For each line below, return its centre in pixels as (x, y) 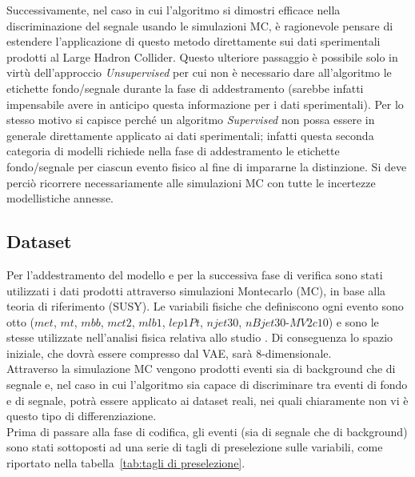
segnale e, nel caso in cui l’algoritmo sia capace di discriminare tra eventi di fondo (207, 385)
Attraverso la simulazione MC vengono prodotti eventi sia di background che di (201, 369)
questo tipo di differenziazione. (82, 416)
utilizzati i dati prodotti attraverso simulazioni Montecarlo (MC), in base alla (196, 290)
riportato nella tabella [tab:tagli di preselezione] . (126, 463)
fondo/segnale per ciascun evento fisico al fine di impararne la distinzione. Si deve (207, 166)
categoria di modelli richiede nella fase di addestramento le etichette (173, 151)
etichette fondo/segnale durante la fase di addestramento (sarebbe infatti (185, 88)
